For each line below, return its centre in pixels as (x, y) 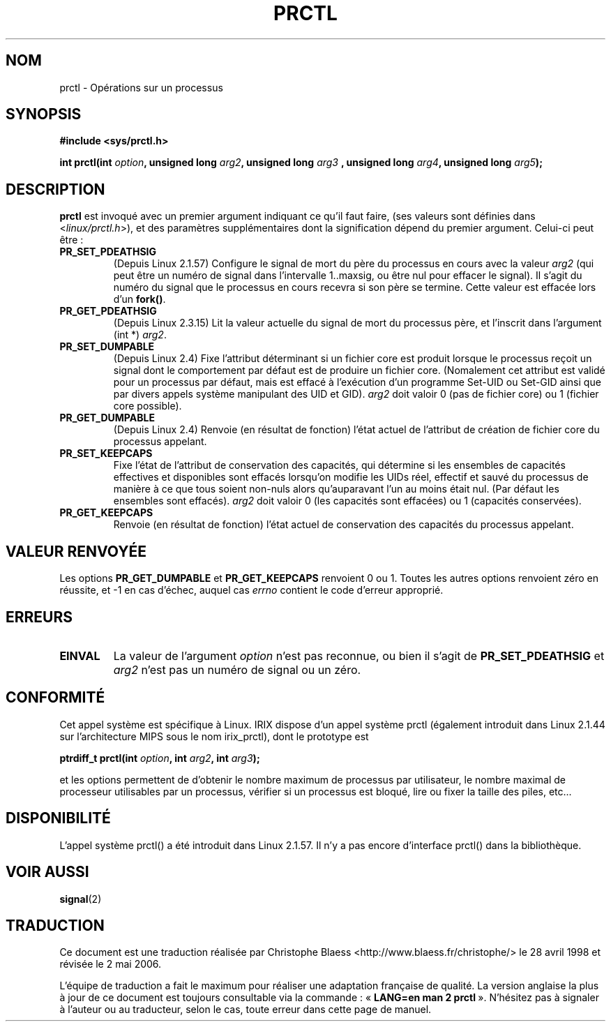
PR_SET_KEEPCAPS (106, 453)
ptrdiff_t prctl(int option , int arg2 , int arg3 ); (160, 758)
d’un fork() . (139, 299)
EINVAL (80, 655)
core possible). (148, 406)
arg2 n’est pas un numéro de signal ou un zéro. (237, 669)
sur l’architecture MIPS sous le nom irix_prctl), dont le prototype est (214, 736)
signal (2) (81, 899)
